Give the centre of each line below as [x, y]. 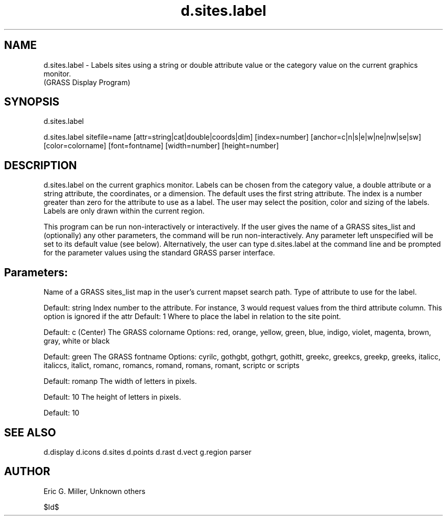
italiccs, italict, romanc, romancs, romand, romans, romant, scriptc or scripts [171, 366]
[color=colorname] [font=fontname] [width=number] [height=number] [161, 146]
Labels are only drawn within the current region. [124, 211]
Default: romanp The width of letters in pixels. [120, 381]
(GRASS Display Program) [87, 82]
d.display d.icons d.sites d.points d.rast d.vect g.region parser [147, 452]
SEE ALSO [30, 432]
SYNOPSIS [32, 102]
